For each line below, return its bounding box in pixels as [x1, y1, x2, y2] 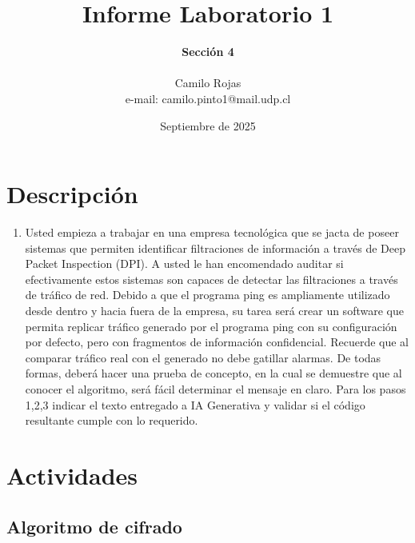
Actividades [6, 458, 138, 491]
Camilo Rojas [174, 74, 241, 91]
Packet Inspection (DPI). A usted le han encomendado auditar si [25, 255, 344, 272]
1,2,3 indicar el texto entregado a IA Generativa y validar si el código [25, 396, 365, 413]
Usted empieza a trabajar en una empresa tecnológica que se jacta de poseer [25, 224, 399, 241]
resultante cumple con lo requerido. [25, 412, 198, 429]
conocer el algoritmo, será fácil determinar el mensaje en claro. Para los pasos [25, 380, 406, 397]
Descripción [6, 178, 138, 210]
